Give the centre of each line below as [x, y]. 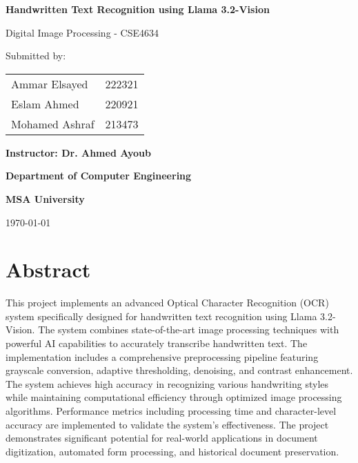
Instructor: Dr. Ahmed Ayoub [79, 152]
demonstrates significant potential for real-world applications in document [162, 438]
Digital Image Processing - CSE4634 [82, 32]
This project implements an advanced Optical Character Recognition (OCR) [167, 303]
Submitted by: [36, 56]
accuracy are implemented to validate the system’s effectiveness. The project [167, 424]
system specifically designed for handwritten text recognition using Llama [161, 316]
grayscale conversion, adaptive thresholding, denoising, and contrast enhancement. [179, 370]
